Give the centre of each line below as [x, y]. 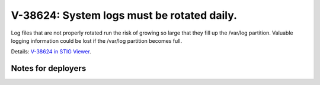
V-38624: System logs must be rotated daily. [124, 15]
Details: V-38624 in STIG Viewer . [51, 52]
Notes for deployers [49, 68]
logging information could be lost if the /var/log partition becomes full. [97, 40]
